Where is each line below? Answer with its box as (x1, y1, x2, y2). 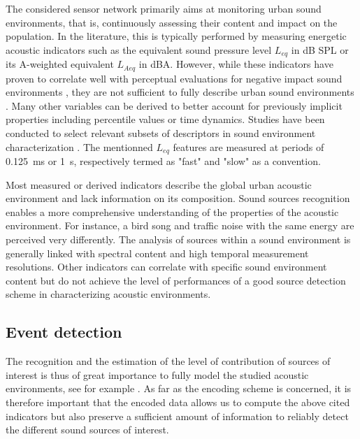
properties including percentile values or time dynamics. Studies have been (6, 112, 325, 127)
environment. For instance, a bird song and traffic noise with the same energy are (6, 218, 354, 233)
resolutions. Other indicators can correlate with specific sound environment (6, 259, 327, 274)
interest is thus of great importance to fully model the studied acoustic (6, 367, 309, 382)
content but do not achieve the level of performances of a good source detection (6, 273, 346, 287)
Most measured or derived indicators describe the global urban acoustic (6, 177, 312, 192)
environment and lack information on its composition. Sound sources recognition (6, 191, 350, 206)
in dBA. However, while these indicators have (138, 57, 333, 71)
